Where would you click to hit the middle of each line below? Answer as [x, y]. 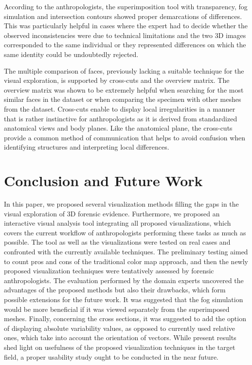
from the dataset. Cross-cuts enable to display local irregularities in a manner [120, 108]
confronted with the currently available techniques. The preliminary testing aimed [126, 251]
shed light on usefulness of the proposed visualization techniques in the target [120, 347]
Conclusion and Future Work [103, 181]
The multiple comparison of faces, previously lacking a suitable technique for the [124, 70]
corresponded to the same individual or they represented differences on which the [125, 45]
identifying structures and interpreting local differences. [87, 147]
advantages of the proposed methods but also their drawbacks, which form [115, 290]
